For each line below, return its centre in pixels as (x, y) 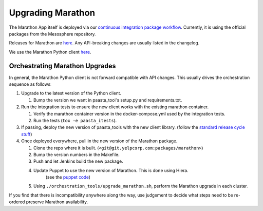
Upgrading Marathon (52, 13)
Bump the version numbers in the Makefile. (76, 154)
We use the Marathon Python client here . (50, 52)
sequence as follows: (30, 84)
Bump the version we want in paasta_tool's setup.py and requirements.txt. (108, 100)
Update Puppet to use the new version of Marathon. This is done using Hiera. (111, 170)
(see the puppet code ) (68, 177)
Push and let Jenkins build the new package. (78, 161)
